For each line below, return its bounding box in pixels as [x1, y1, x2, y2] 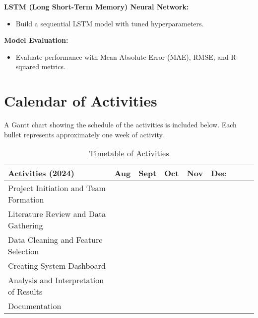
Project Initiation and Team [8, 182, 106, 194]
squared [15, 61, 39, 72]
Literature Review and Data [8, 208, 106, 220]
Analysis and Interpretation [8, 274, 104, 286]
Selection [8, 245, 39, 257]
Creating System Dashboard [8, 260, 106, 272]
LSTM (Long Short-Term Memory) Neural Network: [4, 1, 189, 11]
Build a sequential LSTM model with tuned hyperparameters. [15, 18, 204, 28]
